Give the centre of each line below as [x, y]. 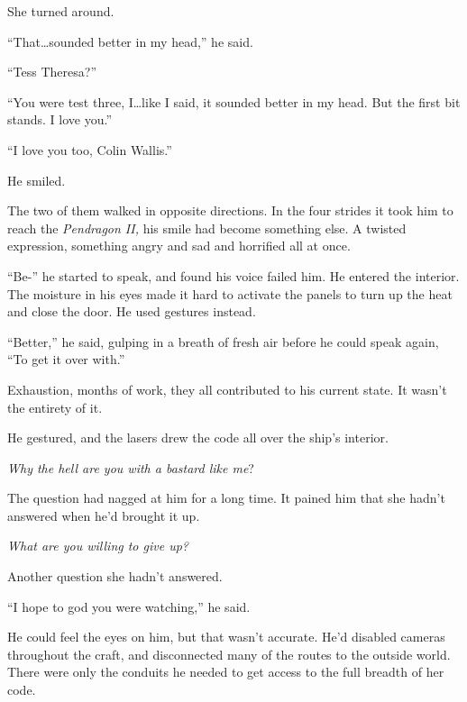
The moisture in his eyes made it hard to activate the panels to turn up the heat [230, 293]
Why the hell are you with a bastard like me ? [131, 467]
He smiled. [37, 180]
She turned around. [61, 11]
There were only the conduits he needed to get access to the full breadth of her [226, 672]
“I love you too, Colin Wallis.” [90, 149]
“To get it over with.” [66, 359]
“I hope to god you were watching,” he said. [129, 606]
